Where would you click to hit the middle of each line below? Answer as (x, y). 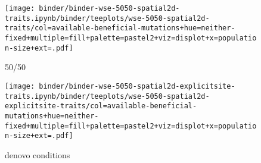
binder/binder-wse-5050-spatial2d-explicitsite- (137, 86)
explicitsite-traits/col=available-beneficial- (101, 106)
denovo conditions (38, 154)
